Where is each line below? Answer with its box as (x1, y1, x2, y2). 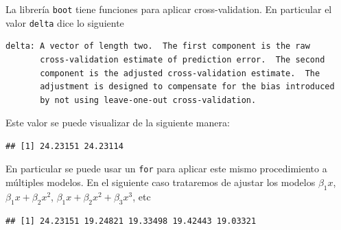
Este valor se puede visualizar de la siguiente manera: (5, 115, 230, 130)
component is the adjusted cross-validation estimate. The (40, 68, 320, 78)
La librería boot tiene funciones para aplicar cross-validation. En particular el (5, 2, 332, 16)
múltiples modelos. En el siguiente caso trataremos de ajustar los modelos (5, 175, 316, 189)
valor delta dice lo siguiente (5, 15, 124, 30)
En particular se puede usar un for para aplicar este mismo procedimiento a (5, 161, 327, 176)
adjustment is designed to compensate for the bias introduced (40, 82, 335, 92)
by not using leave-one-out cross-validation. (40, 95, 257, 105)
